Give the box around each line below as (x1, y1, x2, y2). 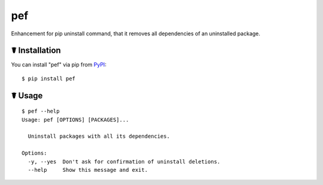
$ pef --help (22, 108, 60, 115)
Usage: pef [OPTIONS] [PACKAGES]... (22, 116, 129, 123)
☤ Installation (11, 46, 61, 56)
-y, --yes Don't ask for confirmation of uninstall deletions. (28, 158, 221, 165)
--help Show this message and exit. (28, 166, 148, 173)
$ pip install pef (22, 75, 76, 82)
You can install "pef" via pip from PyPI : (11, 61, 107, 68)
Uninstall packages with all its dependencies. (28, 133, 170, 140)
